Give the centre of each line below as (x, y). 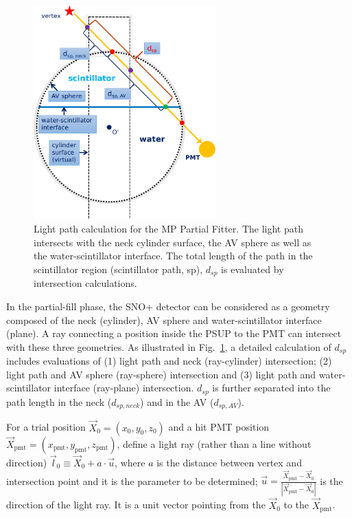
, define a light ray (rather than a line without (214, 443)
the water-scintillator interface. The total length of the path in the (173, 256)
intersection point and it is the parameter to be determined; (132, 481)
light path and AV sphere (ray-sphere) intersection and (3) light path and (161, 374)
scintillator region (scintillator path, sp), (118, 269)
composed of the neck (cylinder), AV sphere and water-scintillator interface (164, 320)
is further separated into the (271, 388)
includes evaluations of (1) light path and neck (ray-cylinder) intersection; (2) (169, 361)
